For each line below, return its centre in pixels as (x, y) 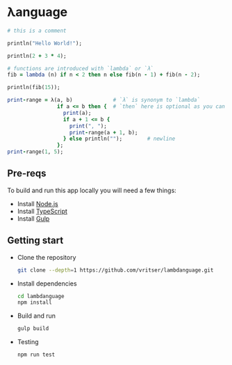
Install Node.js (38, 203)
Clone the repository (47, 257)
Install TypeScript (42, 211)
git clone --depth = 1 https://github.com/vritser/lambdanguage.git (115, 270)
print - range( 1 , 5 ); (35, 152)
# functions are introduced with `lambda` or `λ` (81, 68)
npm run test (36, 355)
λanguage (38, 12)
